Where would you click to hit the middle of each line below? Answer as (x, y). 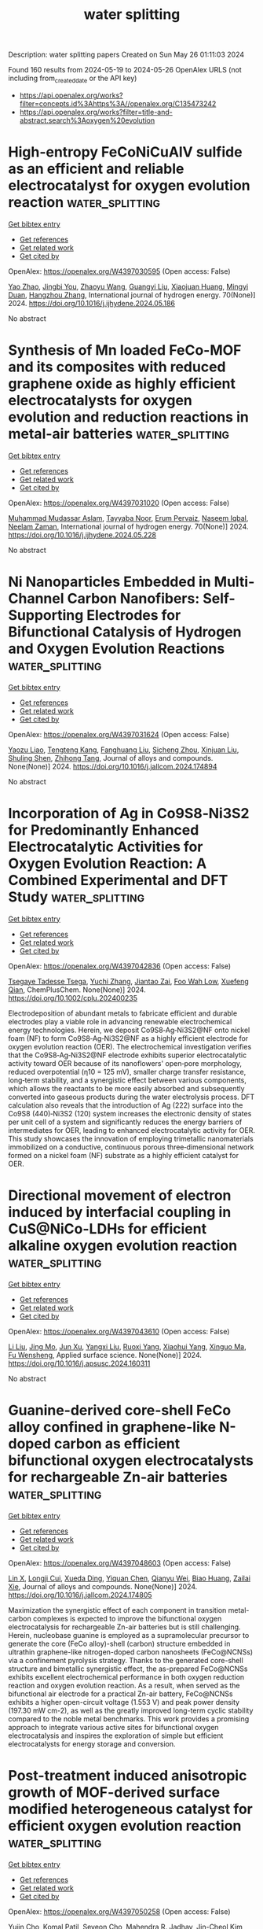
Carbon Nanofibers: (133, 599)
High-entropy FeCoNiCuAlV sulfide (125, 152)
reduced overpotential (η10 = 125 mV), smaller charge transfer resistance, (127, 1071)
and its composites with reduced (117, 367)
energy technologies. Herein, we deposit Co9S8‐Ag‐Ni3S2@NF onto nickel (129, 1030)
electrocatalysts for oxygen (100, 401)
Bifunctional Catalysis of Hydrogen (125, 632)
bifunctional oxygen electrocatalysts (131, 1460)
